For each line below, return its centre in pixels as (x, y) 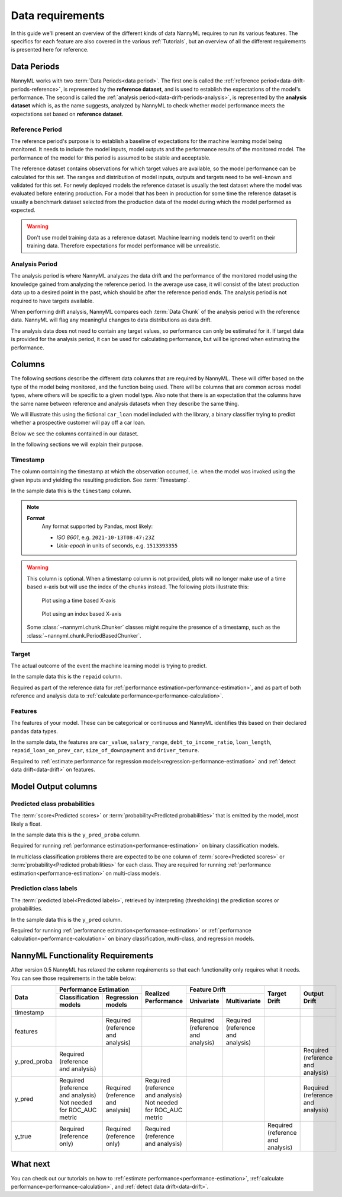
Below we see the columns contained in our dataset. (75, 434)
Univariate (204, 1001)
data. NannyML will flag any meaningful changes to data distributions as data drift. (112, 320)
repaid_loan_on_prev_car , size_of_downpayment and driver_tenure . (105, 750)
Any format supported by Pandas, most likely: (97, 526)
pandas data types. (35, 731)
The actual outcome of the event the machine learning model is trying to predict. (109, 666)
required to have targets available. (52, 301)
